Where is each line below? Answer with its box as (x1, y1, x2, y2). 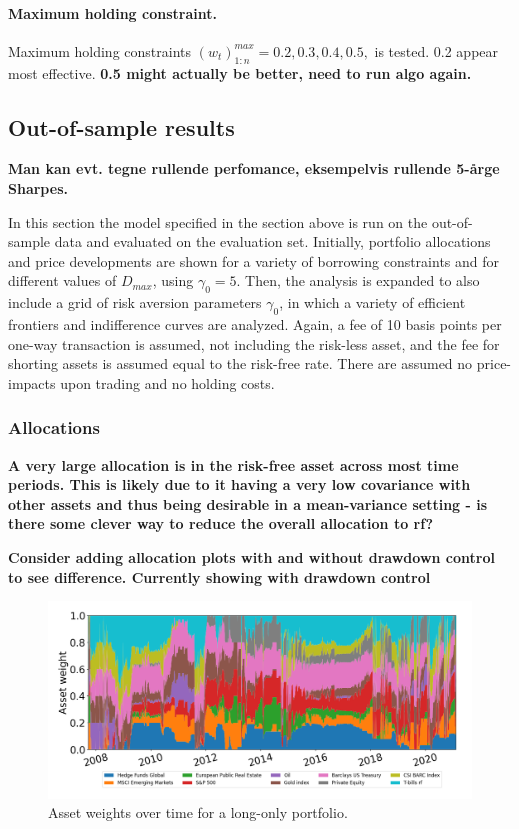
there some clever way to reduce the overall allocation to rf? (8, 513, 434, 534)
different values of (8, 270, 117, 291)
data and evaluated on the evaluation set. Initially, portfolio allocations (54, 231, 491, 252)
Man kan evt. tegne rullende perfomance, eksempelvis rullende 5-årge (8, 158, 500, 179)
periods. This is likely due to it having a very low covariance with (8, 474, 471, 495)
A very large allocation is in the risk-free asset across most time (8, 454, 459, 475)
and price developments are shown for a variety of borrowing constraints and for (8, 250, 500, 271)
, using (152, 270, 194, 291)
